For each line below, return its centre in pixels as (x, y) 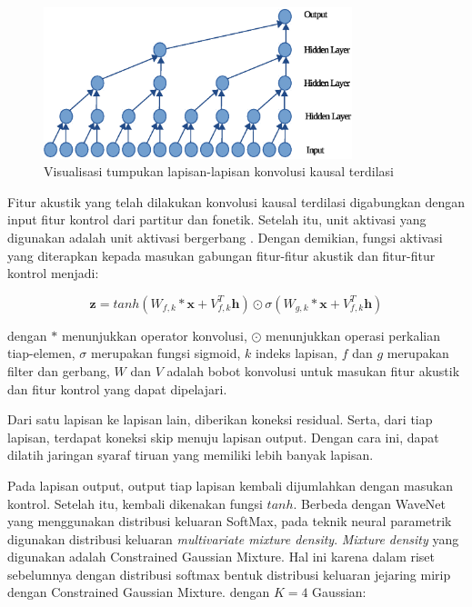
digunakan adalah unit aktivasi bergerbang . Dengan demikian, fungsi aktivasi (225, 237)
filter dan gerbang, (59, 370)
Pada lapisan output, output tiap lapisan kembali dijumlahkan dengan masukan (231, 485)
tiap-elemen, (41, 353)
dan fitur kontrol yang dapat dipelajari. (117, 388)
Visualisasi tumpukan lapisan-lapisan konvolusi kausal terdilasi (219, 171)
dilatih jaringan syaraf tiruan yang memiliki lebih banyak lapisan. (191, 455)
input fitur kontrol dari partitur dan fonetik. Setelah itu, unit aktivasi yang (217, 219)
